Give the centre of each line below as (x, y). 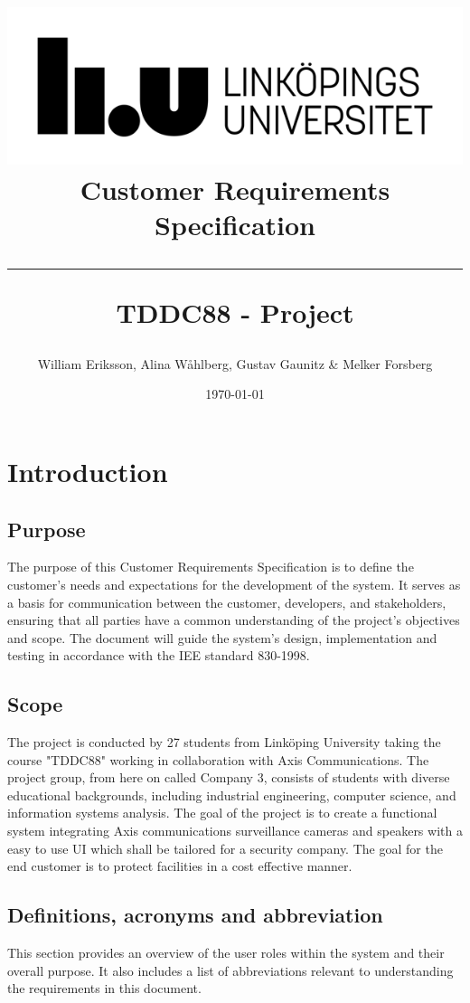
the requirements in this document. (104, 988)
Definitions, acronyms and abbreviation (195, 915)
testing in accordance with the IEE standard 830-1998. (159, 655)
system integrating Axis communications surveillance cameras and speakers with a (235, 831)
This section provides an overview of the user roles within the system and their (226, 953)
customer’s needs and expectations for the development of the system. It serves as (234, 584)
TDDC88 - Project (235, 312)
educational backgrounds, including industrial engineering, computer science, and (232, 795)
